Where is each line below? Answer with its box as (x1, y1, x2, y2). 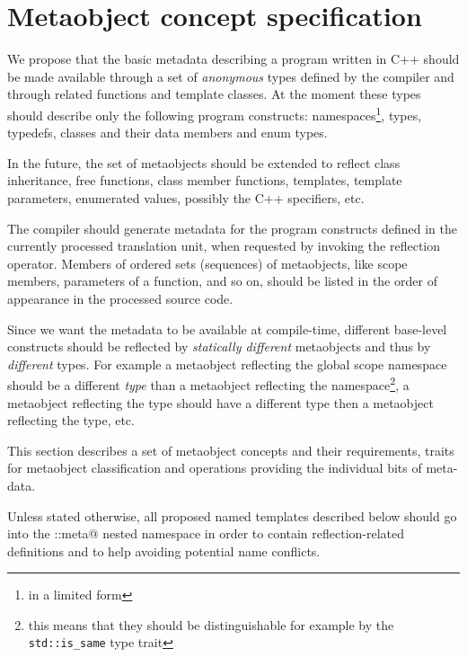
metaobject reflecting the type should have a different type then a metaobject (7, 393, 434, 412)
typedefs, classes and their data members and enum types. (7, 123, 328, 142)
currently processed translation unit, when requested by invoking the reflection (7, 236, 441, 255)
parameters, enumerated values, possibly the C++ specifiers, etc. (7, 188, 365, 207)
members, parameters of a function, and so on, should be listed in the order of (7, 271, 437, 290)
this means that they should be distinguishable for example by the (28, 615, 394, 634)
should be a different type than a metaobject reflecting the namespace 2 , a (7, 373, 410, 394)
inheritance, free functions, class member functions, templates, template (7, 171, 402, 190)
